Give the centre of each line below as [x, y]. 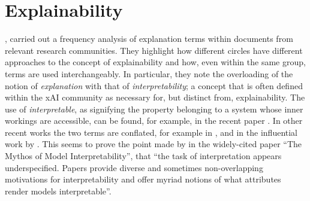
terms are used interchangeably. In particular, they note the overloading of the [149, 73]
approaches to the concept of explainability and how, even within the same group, [155, 62]
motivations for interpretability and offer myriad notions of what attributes [143, 179]
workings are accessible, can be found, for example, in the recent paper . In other [154, 121]
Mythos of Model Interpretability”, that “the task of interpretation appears [143, 156]
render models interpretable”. [58, 191]
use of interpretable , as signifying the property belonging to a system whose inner [154, 109]
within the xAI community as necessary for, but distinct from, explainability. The [155, 97]
